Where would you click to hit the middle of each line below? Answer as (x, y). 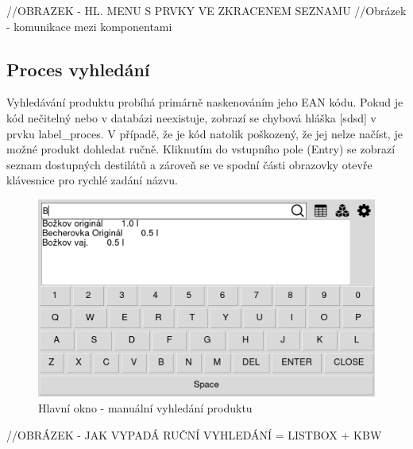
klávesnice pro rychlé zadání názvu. (92, 180)
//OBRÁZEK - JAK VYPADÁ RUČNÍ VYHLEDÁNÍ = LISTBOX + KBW (194, 434)
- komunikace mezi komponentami (89, 26)
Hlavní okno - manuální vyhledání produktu (145, 407)
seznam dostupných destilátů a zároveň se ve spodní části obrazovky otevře (189, 164)
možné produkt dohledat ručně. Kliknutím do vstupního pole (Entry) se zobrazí (201, 149)
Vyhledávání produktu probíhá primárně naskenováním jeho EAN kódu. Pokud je (205, 102)
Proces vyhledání (78, 69)
